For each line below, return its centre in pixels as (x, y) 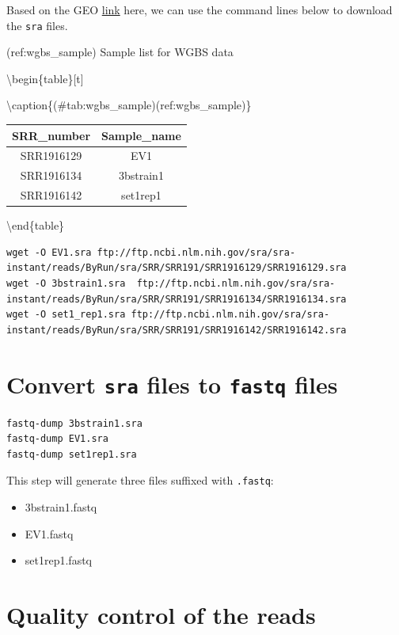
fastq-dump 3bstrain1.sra (74, 423)
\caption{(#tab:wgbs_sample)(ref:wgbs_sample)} (129, 105)
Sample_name (141, 135)
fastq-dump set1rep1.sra (72, 454)
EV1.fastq (49, 533)
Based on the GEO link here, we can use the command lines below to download (199, 10)
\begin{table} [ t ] (45, 78)
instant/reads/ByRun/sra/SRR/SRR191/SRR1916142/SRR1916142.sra (177, 330)
